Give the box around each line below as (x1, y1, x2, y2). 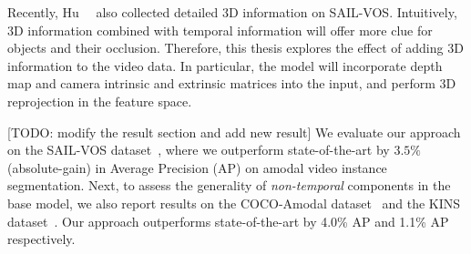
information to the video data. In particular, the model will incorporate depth (7, 56, 443, 75)
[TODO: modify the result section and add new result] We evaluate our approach (7, 122, 461, 141)
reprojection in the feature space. (7, 91, 192, 110)
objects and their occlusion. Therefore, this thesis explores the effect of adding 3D (7, 38, 464, 57)
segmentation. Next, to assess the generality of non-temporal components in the (7, 176, 451, 195)
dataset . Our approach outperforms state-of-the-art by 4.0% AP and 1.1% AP (7, 211, 449, 230)
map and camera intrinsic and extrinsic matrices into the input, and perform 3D (7, 74, 456, 93)
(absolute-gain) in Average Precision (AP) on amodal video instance (7, 157, 387, 177)
